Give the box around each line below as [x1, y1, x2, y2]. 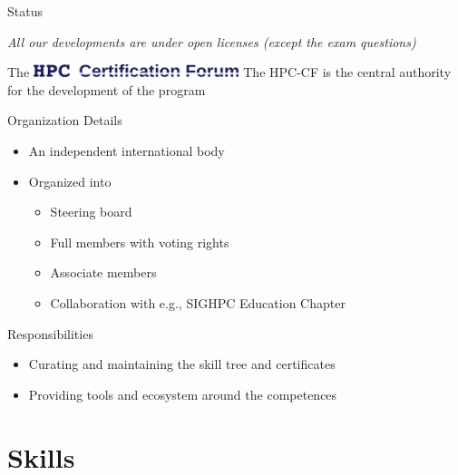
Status [7, 2, 43, 20]
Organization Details [7, 111, 122, 130]
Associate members [50, 263, 157, 282]
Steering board [50, 202, 132, 221]
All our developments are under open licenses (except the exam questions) [7, 32, 416, 51]
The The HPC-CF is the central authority [7, 63, 452, 82]
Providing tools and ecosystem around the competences [28, 384, 337, 403]
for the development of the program [7, 80, 206, 99]
